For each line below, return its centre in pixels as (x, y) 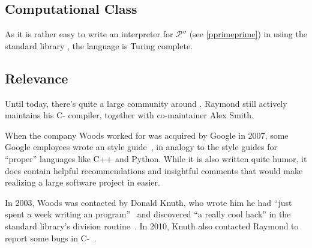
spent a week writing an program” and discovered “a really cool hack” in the (148, 214)
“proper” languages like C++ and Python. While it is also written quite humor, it (156, 158)
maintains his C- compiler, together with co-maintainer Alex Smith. (129, 115)
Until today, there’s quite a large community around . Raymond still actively (146, 103)
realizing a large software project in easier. (82, 182)
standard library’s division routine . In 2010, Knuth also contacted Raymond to (152, 225)
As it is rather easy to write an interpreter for (89, 34)
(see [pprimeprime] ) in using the (248, 34)
